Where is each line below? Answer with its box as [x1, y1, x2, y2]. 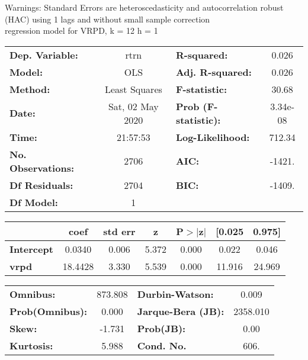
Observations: [9, 160, 75, 175]
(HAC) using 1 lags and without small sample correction [5, 12, 210, 25]
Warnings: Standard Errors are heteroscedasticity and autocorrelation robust [5, 1, 284, 13]
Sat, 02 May [108, 99, 159, 113]
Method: [9, 82, 50, 96]
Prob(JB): [137, 321, 186, 335]
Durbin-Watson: [137, 287, 214, 301]
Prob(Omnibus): [9, 304, 88, 318]
